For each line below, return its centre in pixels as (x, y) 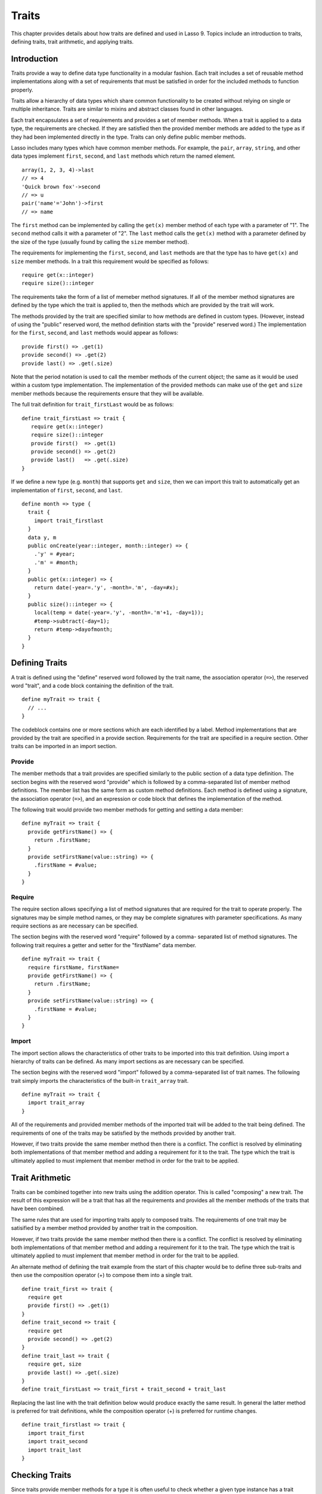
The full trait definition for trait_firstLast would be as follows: (92, 405)
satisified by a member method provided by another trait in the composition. (104, 1228)
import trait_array (56, 1103)
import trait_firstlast (69, 521)
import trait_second (58, 1441)
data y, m (42, 537)
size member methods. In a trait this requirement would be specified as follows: (110, 261)
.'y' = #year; (55, 554)
